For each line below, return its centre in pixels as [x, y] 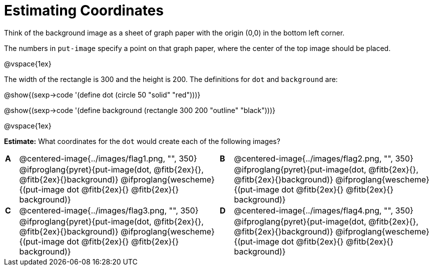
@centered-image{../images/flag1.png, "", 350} [108, 158]
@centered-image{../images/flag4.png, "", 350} [324, 210]
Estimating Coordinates [84, 10]
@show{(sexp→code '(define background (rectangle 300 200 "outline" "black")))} [140, 110]
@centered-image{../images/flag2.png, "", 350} [324, 158]
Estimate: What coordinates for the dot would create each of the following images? [142, 141]
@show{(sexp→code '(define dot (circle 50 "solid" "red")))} [102, 94]
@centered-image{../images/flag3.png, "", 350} [109, 210]
